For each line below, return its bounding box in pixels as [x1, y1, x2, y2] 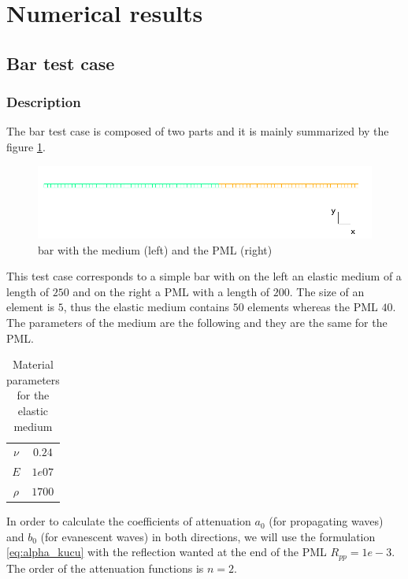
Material [13, 356, 54, 373]
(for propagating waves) [269, 513, 384, 529]
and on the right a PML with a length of [72, 283, 270, 299]
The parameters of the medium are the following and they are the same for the [6, 314, 388, 330]
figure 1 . [6, 138, 46, 154]
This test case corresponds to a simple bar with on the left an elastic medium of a [6, 268, 402, 284]
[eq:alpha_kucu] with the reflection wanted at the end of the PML [6, 544, 327, 560]
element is [6, 299, 55, 315]
